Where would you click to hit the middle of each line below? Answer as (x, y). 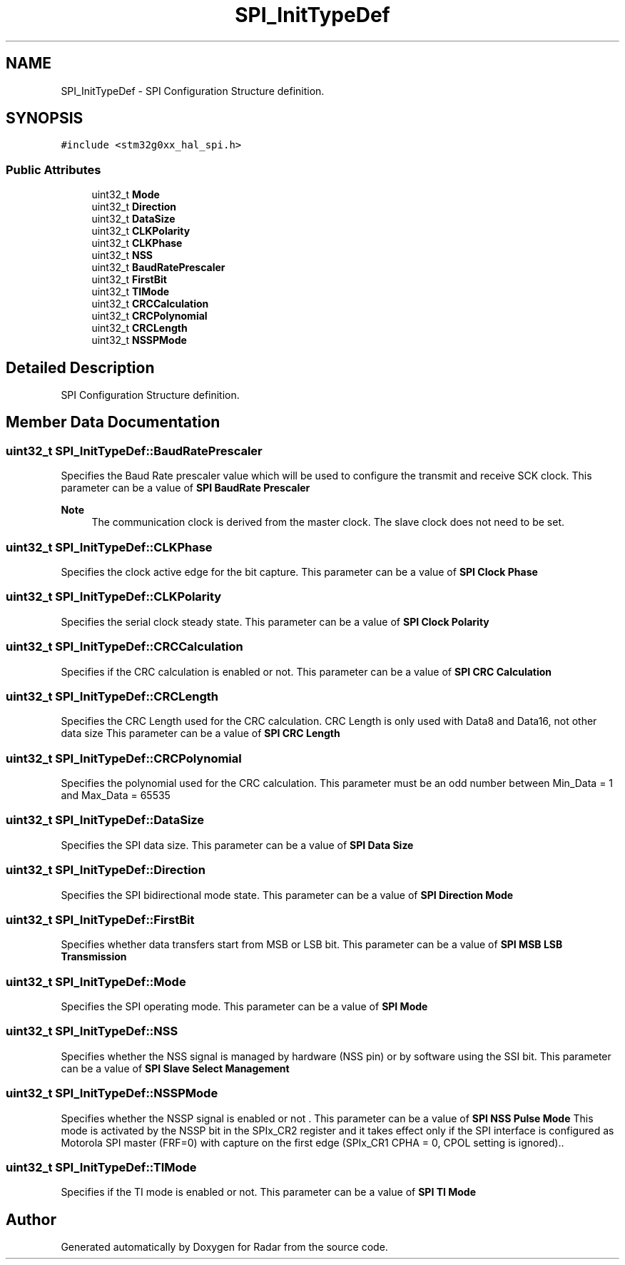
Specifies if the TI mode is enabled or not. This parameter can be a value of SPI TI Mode (269, 1192)
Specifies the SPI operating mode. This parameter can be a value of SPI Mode (244, 1006)
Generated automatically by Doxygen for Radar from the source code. (224, 1247)
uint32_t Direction (134, 207)
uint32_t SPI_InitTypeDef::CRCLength (112, 696)
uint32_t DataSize (133, 219)
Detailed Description (80, 367)
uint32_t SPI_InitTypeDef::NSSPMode (112, 1093)
